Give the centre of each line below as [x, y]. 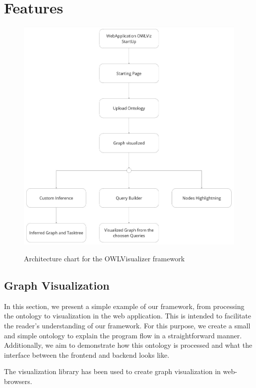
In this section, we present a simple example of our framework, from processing [124, 306]
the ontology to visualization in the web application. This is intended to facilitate [128, 316]
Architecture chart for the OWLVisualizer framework [104, 258]
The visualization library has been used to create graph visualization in [112, 371]
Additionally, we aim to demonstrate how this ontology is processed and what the [128, 345]
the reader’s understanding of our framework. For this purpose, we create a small [127, 325]
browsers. [18, 381]
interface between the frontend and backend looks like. [87, 354]
